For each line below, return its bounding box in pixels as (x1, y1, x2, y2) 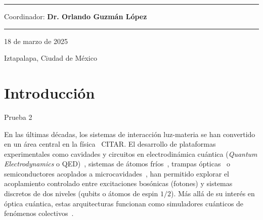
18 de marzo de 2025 (4, 35, 68, 46)
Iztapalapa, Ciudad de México (4, 53, 97, 63)
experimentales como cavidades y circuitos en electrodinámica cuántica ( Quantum (4, 148, 257, 159)
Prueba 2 (4, 111, 32, 122)
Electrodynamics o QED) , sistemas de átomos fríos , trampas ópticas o (4, 158, 231, 169)
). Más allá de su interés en (170, 188, 255, 199)
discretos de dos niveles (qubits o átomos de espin (4, 188, 158, 199)
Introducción (4, 82, 95, 103)
